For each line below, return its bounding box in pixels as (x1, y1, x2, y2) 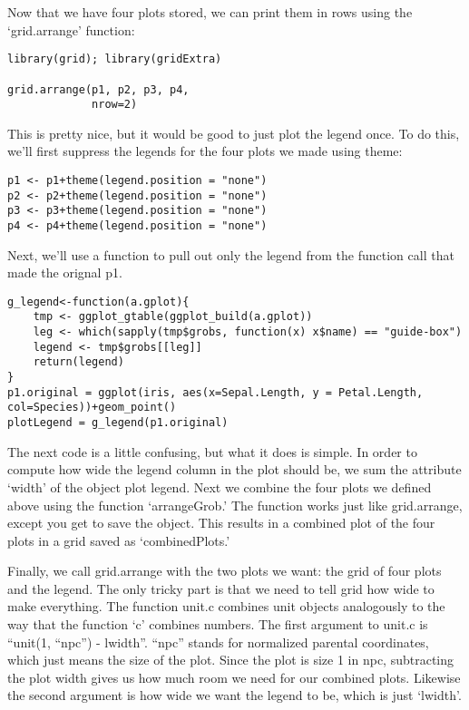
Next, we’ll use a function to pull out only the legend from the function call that (7, 245, 454, 264)
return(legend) (33, 355, 124, 369)
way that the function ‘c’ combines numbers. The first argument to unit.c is (7, 615, 428, 634)
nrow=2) (92, 98, 138, 112)
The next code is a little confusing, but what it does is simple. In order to (7, 442, 417, 461)
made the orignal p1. (7, 263, 122, 282)
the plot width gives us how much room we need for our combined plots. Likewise (7, 667, 461, 686)
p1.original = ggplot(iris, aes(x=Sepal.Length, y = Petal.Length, (7, 385, 424, 399)
